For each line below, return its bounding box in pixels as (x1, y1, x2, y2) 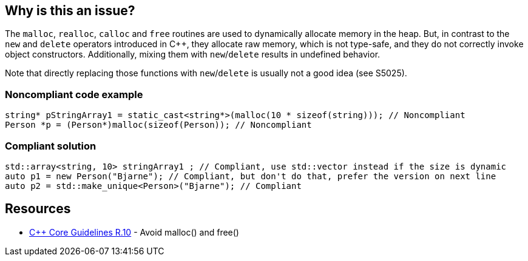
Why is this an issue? (5, 3, 135, 18)
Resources (5, 201, 71, 217)
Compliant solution (5, 139, 96, 152)
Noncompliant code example (5, 88, 143, 101)
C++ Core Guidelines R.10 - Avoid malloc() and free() (29, 226, 239, 237)
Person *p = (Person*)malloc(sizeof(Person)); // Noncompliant (5, 120, 312, 130)
